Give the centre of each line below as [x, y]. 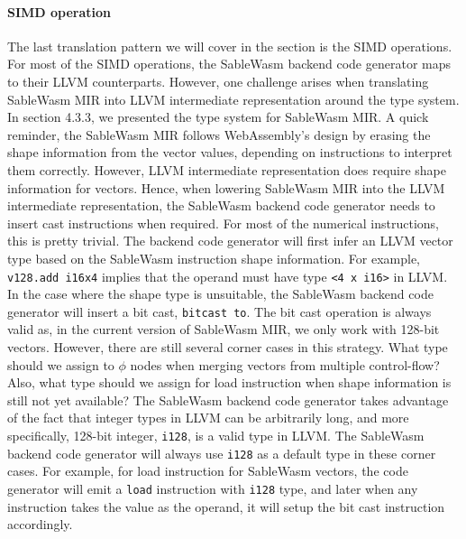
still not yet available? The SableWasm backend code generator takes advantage [228, 400]
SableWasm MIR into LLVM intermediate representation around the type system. [233, 99]
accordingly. [40, 524]
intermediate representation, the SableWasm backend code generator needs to [221, 205]
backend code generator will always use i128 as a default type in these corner [222, 453]
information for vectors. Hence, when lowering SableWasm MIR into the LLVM [226, 187]
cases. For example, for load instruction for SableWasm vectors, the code [208, 471]
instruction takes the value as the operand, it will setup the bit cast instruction [226, 506]
